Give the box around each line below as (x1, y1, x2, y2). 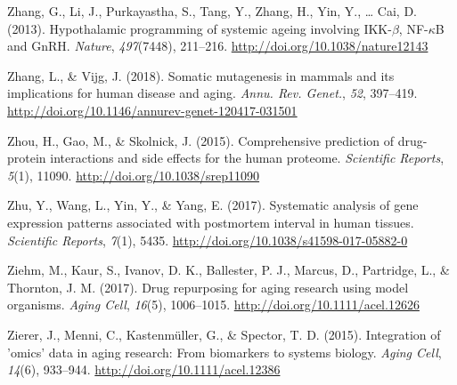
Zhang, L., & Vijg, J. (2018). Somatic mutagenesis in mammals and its (7, 66, 395, 84)
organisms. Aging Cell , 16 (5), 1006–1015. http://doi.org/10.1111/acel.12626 (7, 295, 420, 314)
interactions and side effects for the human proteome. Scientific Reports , (50, 148, 445, 167)
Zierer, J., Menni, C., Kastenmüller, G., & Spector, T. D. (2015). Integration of (7, 325, 441, 343)
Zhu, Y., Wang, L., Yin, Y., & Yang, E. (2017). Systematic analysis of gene (7, 196, 419, 214)
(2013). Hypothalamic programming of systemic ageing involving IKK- (7, 19, 392, 37)
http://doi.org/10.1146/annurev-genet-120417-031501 (7, 100, 298, 119)
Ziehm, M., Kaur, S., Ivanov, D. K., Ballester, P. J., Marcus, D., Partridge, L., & (7, 261, 450, 279)
